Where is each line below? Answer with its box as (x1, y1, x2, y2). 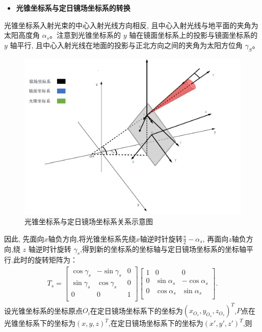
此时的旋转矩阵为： (13, 254, 77, 265)
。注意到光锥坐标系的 (49, 30, 121, 40)
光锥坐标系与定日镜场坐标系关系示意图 (24, 216, 153, 227)
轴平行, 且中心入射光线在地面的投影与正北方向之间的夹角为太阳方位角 (10, 39, 243, 50)
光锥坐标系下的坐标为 (4, 318, 75, 328)
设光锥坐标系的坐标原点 (4, 305, 83, 316)
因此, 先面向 (4, 233, 44, 244)
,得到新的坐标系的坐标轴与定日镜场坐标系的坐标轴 (80, 243, 246, 254)
